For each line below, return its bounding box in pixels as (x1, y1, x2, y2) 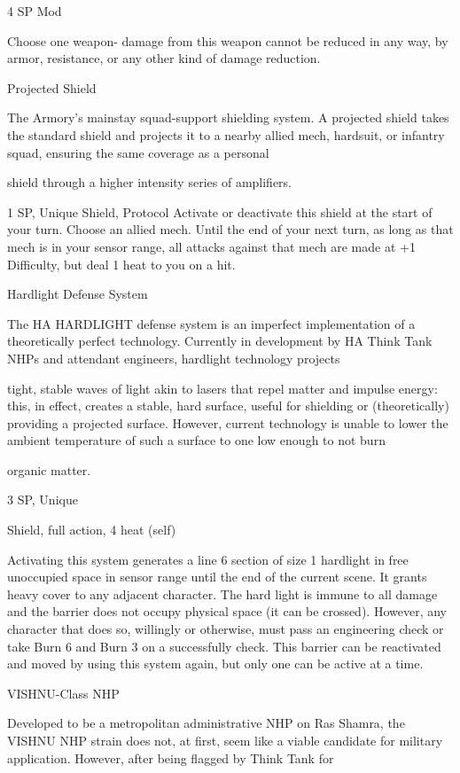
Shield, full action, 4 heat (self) (7, 520, 176, 539)
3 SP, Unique (7, 490, 78, 509)
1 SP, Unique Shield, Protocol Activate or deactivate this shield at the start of (7, 202, 433, 221)
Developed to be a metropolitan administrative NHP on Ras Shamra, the (7, 714, 405, 732)
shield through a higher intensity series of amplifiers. (7, 173, 292, 191)
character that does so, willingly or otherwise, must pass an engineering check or (7, 620, 444, 638)
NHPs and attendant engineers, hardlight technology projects (7, 348, 340, 367)
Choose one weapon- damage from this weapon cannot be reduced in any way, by (7, 31, 448, 50)
